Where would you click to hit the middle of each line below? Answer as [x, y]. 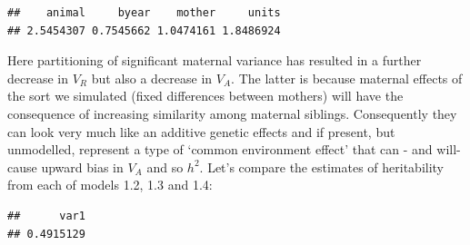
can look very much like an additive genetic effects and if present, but [201, 131]
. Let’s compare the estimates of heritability [321, 167]
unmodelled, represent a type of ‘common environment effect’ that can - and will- [234, 149]
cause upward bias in [65, 167]
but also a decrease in [152, 78]
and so [165, 167]
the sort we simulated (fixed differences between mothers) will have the [205, 96]
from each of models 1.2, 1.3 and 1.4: [110, 185]
